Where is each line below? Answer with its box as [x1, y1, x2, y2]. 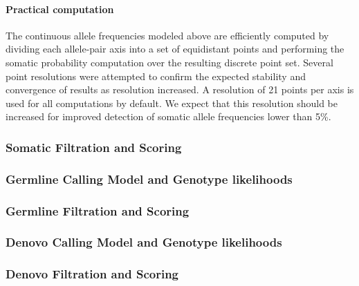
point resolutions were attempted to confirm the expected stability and [6, 68, 306, 83]
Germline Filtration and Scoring [6, 202, 190, 219]
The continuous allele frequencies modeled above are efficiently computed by [6, 28, 329, 42]
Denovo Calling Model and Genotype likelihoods [6, 233, 282, 251]
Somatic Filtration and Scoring [6, 138, 182, 155]
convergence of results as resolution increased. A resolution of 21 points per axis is [6, 82, 354, 97]
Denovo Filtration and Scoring [6, 265, 178, 283]
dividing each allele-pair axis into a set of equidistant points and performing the [6, 41, 344, 56]
